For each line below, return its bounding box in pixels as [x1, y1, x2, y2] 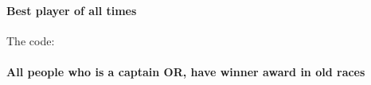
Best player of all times [6, 2, 137, 18]
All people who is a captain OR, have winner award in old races [6, 63, 365, 79]
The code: [6, 32, 55, 48]
